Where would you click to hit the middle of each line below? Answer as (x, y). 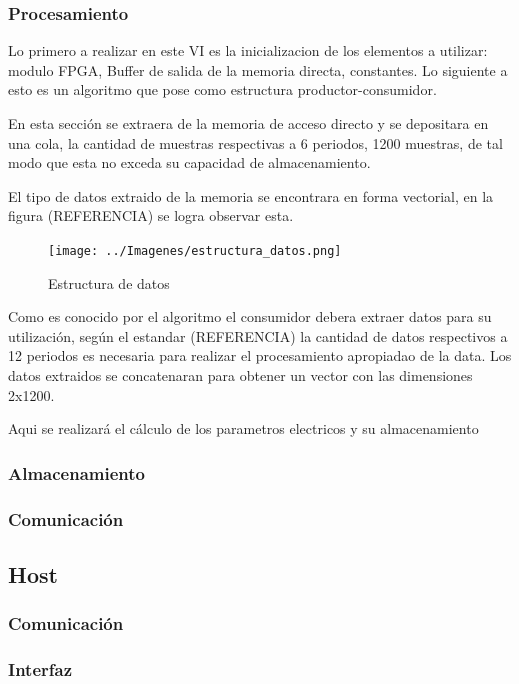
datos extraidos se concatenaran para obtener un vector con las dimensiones (240, 375)
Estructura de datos (109, 282)
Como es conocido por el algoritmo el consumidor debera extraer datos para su (250, 316)
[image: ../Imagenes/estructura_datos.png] (195, 250)
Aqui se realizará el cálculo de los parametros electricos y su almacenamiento (243, 428)
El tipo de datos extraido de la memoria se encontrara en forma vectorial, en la (251, 195)
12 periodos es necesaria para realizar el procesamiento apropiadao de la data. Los (260, 355)
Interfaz (40, 669)
